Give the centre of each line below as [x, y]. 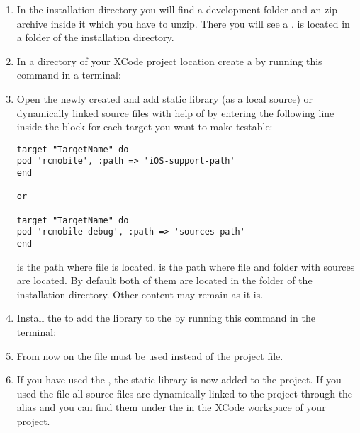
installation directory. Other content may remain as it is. [140, 294]
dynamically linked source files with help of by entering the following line [175, 112]
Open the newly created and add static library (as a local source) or [165, 98]
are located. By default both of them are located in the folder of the [164, 280]
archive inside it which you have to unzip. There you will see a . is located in [183, 23]
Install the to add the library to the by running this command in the [166, 318]
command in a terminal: [69, 75]
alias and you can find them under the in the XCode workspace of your [171, 407]
